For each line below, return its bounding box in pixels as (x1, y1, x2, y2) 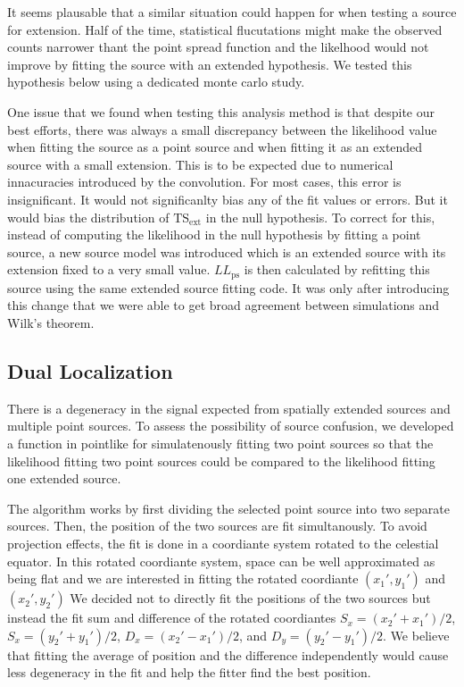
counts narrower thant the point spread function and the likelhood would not (7, 38, 429, 56)
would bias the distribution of (7, 207, 170, 226)
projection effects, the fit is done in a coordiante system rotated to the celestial (7, 533, 439, 552)
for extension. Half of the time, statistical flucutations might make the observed (7, 20, 443, 38)
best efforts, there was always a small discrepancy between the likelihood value (7, 120, 437, 138)
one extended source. (7, 469, 121, 488)
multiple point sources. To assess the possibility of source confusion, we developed (7, 416, 454, 435)
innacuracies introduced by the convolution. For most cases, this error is (7, 172, 402, 191)
